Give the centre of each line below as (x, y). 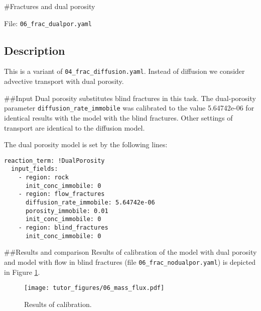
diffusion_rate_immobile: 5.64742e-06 (90, 203)
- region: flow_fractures (61, 194)
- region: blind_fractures (63, 227)
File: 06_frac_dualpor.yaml (48, 23)
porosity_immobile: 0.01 (67, 211)
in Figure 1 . (22, 272)
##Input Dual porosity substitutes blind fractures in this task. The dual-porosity (130, 98)
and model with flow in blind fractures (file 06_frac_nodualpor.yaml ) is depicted (130, 262)
